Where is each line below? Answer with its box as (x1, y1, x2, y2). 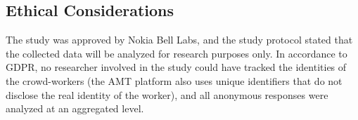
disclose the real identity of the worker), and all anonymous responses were (6, 87, 328, 102)
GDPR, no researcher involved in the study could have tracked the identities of (6, 60, 347, 74)
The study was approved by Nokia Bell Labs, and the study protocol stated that (6, 32, 353, 47)
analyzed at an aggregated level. (6, 101, 144, 116)
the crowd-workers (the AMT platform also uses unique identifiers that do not (6, 73, 343, 88)
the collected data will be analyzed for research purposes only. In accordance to (6, 46, 347, 60)
